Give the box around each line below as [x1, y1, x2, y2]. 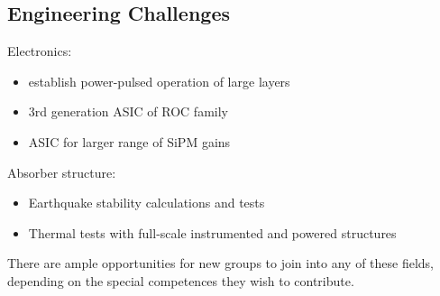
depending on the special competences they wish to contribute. [7, 271, 354, 290]
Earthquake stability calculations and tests [28, 193, 265, 212]
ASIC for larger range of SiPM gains [28, 132, 231, 151]
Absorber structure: [7, 162, 116, 181]
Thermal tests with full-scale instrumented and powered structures [28, 223, 397, 242]
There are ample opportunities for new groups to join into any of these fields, [7, 254, 435, 273]
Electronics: [7, 42, 72, 60]
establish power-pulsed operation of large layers [28, 71, 290, 90]
